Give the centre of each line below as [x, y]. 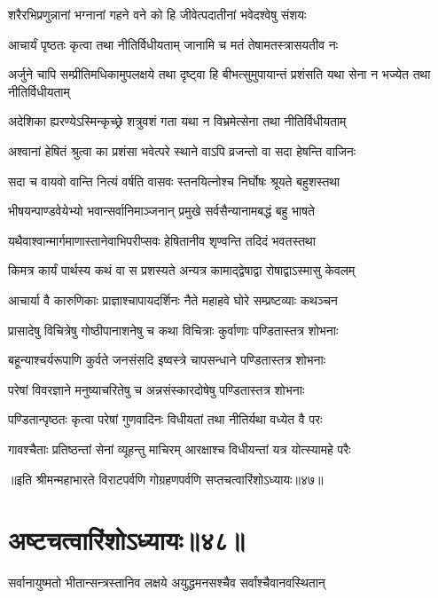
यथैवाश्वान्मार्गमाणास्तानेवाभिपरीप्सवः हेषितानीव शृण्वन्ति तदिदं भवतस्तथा [162, 240]
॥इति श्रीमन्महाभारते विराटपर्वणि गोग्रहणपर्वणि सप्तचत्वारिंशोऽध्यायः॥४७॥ [166, 479]
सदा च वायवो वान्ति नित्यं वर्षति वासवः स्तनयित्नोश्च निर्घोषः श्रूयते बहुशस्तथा [174, 181]
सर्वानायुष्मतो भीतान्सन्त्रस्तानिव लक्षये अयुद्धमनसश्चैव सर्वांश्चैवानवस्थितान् [167, 582]
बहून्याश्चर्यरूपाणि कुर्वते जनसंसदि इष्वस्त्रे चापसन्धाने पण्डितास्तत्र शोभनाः [167, 360]
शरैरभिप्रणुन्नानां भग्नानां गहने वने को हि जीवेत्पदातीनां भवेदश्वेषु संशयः [157, 14]
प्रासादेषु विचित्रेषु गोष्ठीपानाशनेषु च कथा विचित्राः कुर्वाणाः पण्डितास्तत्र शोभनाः [173, 330]
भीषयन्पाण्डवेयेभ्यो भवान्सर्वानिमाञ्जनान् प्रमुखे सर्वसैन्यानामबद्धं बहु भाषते [161, 211]
